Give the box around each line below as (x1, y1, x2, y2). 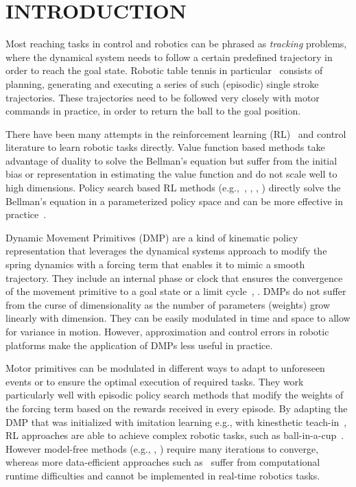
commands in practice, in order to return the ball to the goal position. (5, 104, 301, 118)
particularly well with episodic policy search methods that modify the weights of (5, 388, 344, 402)
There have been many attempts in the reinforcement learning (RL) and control (5, 126, 346, 141)
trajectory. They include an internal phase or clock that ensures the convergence (5, 270, 343, 285)
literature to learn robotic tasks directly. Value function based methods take (5, 140, 325, 154)
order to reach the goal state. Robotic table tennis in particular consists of (5, 63, 323, 78)
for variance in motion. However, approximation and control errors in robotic (5, 324, 329, 338)
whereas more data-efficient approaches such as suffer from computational (5, 455, 320, 469)
